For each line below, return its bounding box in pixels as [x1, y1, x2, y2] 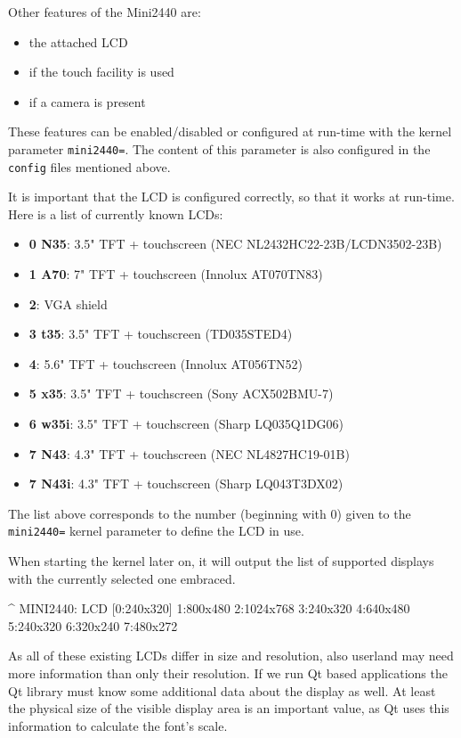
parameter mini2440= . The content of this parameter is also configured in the [8, 139, 431, 158]
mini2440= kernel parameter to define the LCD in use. [8, 521, 304, 540]
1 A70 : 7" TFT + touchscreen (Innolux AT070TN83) [28, 265, 323, 283]
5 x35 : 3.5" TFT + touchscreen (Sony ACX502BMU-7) [28, 384, 334, 403]
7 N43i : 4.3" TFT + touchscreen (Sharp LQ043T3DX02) [28, 474, 344, 493]
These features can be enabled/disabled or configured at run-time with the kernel [8, 122, 452, 141]
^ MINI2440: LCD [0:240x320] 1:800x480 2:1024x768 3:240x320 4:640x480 [8, 599, 410, 618]
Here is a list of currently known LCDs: [8, 204, 223, 223]
